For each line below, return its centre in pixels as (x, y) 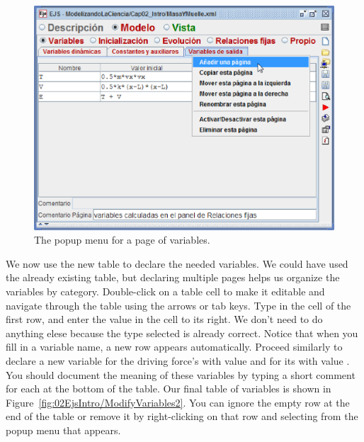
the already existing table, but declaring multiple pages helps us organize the (173, 277)
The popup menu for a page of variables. (122, 240)
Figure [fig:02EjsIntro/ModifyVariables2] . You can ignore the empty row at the (178, 402)
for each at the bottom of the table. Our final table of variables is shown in (169, 389)
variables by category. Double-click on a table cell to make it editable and (165, 291)
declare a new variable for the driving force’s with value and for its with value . (178, 360)
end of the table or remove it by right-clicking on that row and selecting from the (182, 416)
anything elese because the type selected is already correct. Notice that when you (182, 333)
